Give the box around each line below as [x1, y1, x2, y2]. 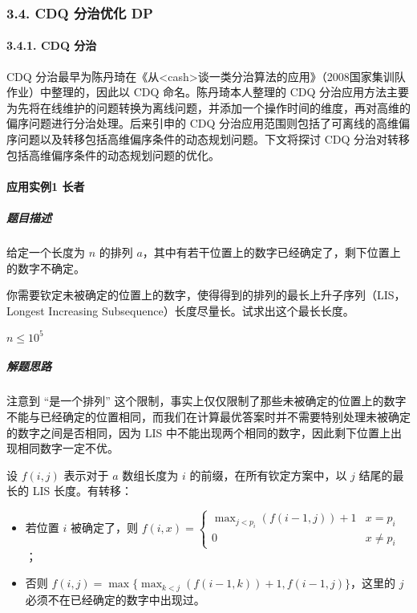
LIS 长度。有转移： [32, 482, 132, 499]
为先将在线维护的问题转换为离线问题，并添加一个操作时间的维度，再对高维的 [6, 99, 411, 116]
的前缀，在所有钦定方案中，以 [189, 466, 347, 483]
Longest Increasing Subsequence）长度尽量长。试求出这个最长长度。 [6, 302, 354, 319]
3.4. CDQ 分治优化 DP [6, 2, 153, 22]
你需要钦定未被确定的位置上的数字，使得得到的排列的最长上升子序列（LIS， [6, 286, 406, 303]
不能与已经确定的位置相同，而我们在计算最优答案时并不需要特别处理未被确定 [6, 408, 411, 424]
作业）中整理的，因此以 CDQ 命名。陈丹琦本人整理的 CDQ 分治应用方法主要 [6, 83, 410, 100]
